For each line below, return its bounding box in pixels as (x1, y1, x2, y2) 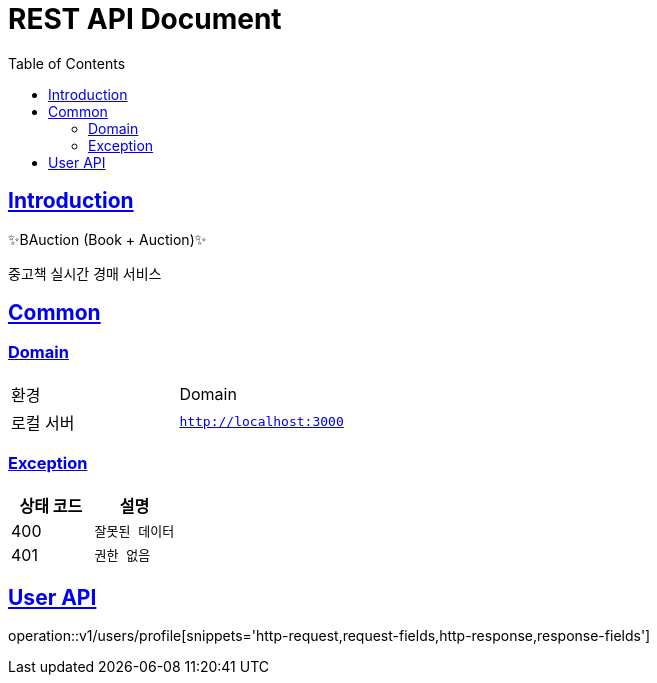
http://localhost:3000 (179, 414, 344, 430)
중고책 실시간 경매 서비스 (8, 264, 162, 282)
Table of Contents (8, 54, 126, 72)
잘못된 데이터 (94, 524, 175, 540)
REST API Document (8, 2, 282, 36)
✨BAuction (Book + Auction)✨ (8, 230, 207, 248)
